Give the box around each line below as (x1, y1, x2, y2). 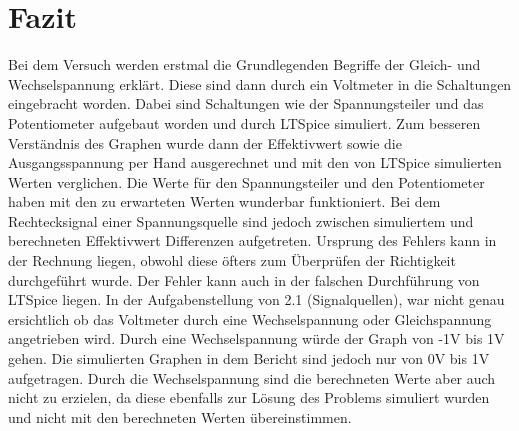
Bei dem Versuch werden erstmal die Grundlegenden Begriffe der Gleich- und (8, 54, 481, 75)
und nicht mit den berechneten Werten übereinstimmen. (8, 406, 352, 427)
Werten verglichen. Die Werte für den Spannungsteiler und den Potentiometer (8, 171, 485, 192)
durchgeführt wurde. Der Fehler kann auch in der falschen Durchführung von (8, 269, 480, 290)
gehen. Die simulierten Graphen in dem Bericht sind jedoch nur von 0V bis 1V (8, 348, 490, 369)
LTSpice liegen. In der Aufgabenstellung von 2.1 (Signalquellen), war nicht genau (8, 289, 505, 310)
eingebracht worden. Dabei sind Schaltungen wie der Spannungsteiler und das (8, 93, 484, 114)
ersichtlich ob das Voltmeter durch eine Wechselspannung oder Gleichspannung (8, 308, 492, 329)
